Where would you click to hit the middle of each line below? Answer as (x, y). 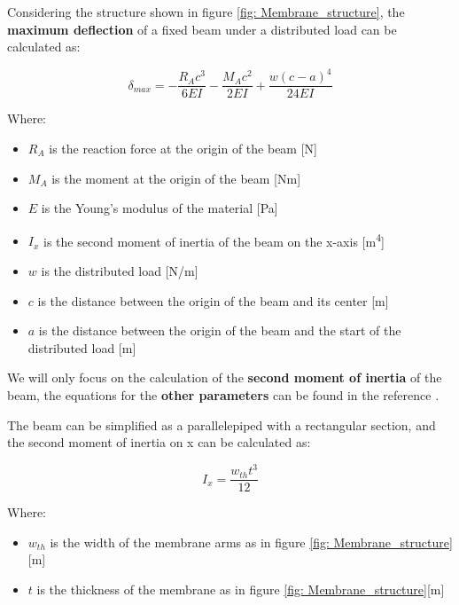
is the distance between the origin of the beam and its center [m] (213, 300)
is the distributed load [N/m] (120, 270)
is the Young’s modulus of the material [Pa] (159, 208)
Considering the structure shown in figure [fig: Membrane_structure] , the (206, 12)
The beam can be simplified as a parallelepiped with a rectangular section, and (222, 424)
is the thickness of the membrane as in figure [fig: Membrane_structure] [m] (241, 589)
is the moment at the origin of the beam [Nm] (176, 178)
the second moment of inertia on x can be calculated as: (159, 442)
